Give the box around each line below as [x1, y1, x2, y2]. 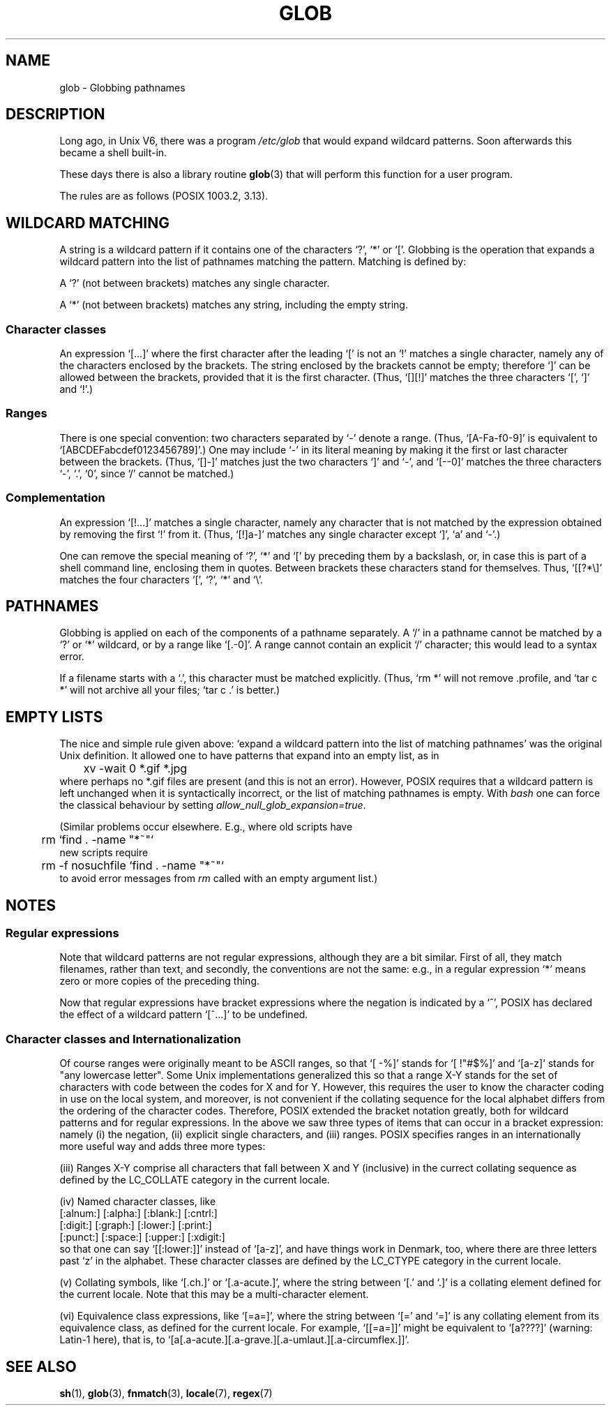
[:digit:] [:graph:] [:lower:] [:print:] [59, 1219, 212, 1232]
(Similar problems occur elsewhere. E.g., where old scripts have [59, 821, 353, 833]
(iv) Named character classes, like [59, 1195, 216, 1208]
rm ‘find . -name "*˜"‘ [41, 833, 154, 847]
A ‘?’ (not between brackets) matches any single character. [59, 277, 330, 290]
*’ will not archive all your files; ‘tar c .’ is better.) [59, 684, 280, 696]
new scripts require [59, 846, 149, 859]
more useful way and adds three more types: [59, 1140, 266, 1153]
